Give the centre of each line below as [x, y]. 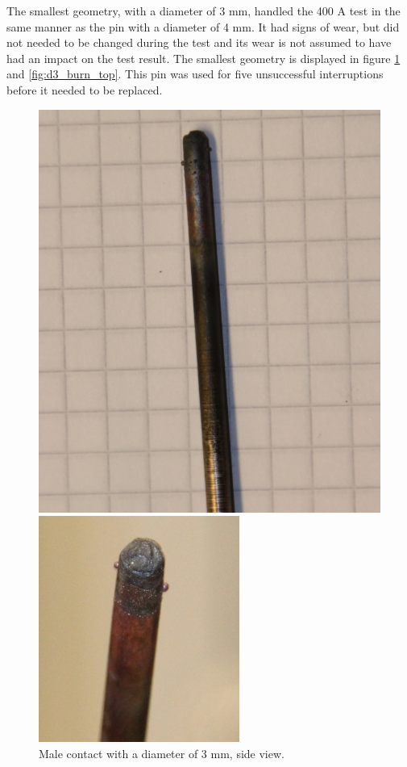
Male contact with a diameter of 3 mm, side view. [162, 754]
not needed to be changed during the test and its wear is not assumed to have [199, 42]
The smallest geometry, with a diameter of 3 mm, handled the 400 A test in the [203, 10]
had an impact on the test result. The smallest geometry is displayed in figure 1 [203, 58]
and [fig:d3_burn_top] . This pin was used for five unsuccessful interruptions [195, 74]
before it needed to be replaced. [85, 89]
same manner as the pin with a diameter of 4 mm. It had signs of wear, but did [203, 26]
